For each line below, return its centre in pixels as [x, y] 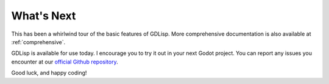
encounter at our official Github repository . [65, 62]
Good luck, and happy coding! [49, 73]
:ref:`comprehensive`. [38, 42]
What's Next [44, 16]
